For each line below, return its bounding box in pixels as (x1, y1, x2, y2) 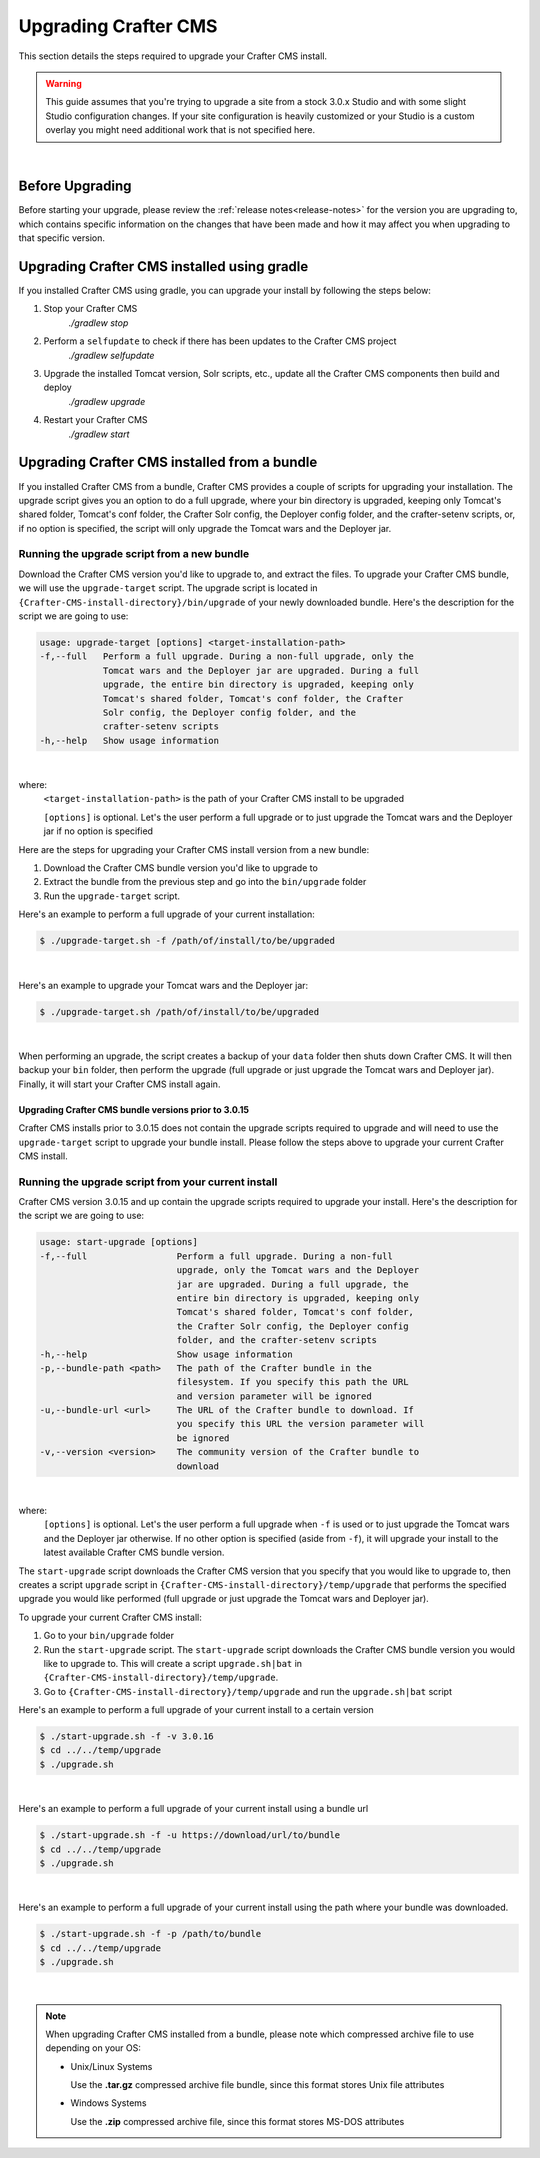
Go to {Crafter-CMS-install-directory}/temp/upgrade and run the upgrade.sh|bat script (43, 1685, 453, 1697)
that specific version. (18, 232, 105, 244)
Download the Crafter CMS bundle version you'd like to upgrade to (43, 862, 319, 874)
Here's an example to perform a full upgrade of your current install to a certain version (18, 1704, 374, 1716)
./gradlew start (68, 428, 130, 440)
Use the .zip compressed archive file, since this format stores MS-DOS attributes (70, 2115, 405, 2127)
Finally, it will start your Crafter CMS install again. (18, 1078, 221, 1090)
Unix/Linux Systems (70, 2060, 153, 2072)
